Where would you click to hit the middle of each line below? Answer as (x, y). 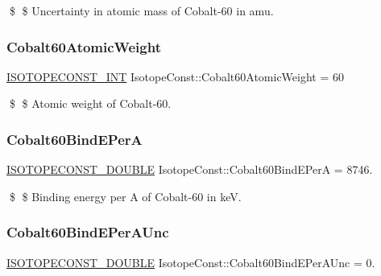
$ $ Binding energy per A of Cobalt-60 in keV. (125, 196)
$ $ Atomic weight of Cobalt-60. (90, 103)
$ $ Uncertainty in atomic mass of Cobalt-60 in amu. (141, 10)
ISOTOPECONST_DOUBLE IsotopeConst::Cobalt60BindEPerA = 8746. (190, 169)
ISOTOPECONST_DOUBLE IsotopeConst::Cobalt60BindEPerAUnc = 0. (191, 262)
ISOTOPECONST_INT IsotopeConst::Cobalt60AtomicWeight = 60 (176, 76)
